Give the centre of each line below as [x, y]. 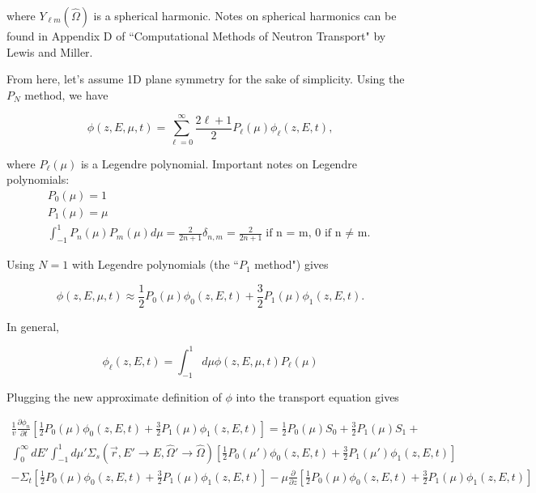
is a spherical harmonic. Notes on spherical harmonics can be [245, 15]
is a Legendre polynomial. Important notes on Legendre [219, 163]
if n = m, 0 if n [304, 234]
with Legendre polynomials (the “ [155, 264]
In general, [33, 326]
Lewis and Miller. [50, 51]
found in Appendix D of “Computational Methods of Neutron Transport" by [196, 36]
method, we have [66, 94]
